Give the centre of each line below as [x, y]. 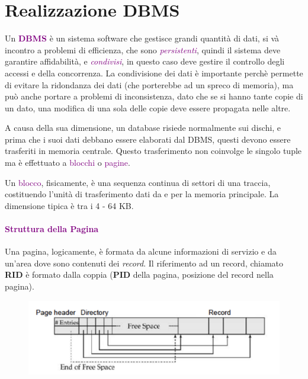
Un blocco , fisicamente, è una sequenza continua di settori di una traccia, [138, 182]
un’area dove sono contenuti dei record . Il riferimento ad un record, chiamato [144, 263]
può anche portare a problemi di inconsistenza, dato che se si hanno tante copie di [154, 96]
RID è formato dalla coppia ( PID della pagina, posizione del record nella [139, 274]
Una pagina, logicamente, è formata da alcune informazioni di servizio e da [141, 251]
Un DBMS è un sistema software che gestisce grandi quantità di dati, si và [142, 38]
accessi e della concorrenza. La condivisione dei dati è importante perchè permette [154, 73]
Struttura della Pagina [52, 229]
